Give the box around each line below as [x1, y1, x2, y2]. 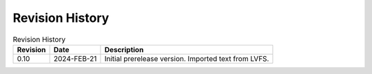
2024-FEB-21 [53, 53, 97, 63]
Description [104, 45, 144, 54]
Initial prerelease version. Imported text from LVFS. [104, 53, 269, 63]
